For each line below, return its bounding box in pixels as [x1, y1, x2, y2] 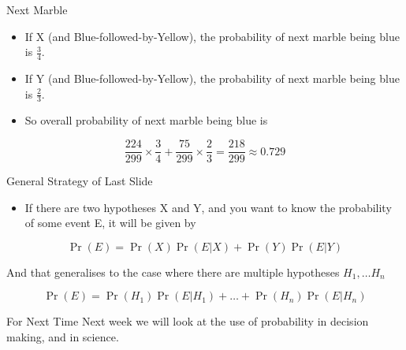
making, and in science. [6, 329, 119, 345]
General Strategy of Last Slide [6, 173, 153, 189]
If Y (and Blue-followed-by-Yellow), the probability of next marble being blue [24, 70, 400, 87]
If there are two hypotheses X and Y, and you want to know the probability [24, 199, 392, 215]
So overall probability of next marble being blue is [24, 112, 268, 128]
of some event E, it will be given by [24, 214, 196, 231]
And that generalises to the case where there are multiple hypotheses [6, 263, 340, 280]
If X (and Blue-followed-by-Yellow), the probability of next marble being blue [24, 28, 400, 44]
